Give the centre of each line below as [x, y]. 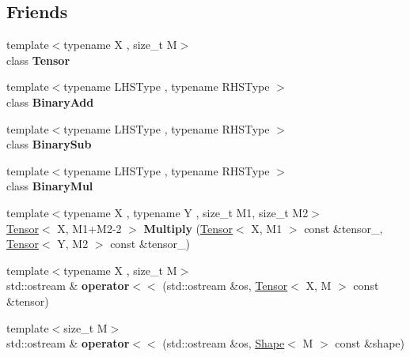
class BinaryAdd [50, 101]
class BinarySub [49, 144]
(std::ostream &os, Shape [224, 343]
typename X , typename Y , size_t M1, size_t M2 [186, 212]
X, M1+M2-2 [89, 228]
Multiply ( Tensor [188, 228]
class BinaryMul [50, 186]
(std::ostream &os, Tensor [225, 286]
